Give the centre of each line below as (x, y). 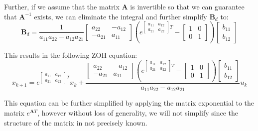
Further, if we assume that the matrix (62, 6)
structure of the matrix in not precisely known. (76, 122)
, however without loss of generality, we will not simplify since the (138, 112)
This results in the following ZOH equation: (71, 55)
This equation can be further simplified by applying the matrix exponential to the (129, 103)
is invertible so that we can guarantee (187, 6)
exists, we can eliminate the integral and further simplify (121, 16)
